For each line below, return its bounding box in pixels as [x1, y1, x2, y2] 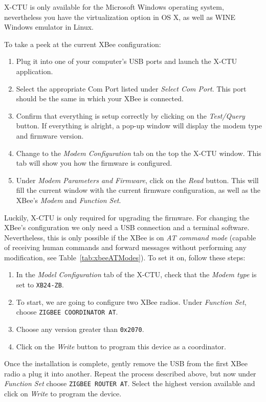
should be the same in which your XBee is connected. [16, 93, 184, 104]
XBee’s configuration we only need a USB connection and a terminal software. [4, 222, 250, 233]
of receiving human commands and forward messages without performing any [4, 242, 247, 253]
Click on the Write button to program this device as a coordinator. [16, 341, 226, 351]
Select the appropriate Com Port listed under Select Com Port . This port [16, 83, 247, 94]
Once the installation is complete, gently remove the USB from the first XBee [4, 358, 248, 369]
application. [16, 65, 53, 76]
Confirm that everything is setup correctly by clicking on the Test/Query [16, 110, 245, 121]
